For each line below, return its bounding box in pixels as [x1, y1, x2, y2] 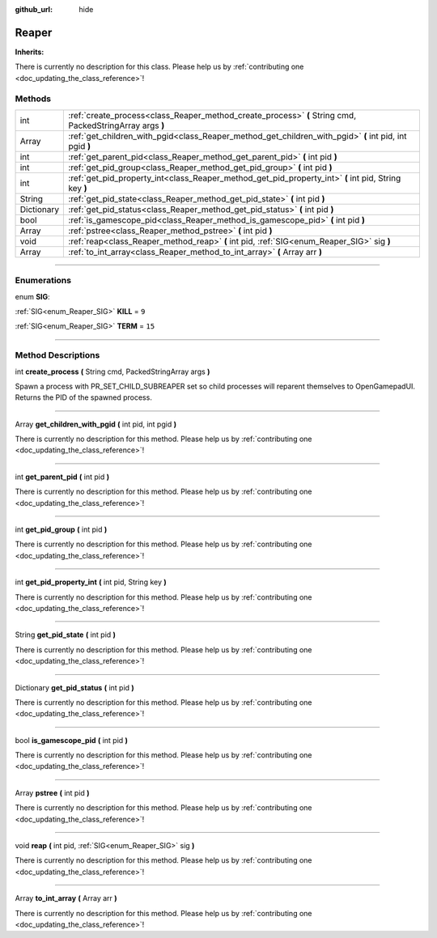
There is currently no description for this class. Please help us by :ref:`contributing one [15, 62, 304, 72]
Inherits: [15, 47, 45, 57]
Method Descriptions [15, 350, 100, 361]
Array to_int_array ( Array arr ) [15, 893, 117, 903]
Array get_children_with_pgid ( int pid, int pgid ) [15, 419, 177, 429]
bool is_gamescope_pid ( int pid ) [15, 735, 129, 745]
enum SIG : [15, 291, 50, 301]
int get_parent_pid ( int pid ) [15, 472, 109, 482]
